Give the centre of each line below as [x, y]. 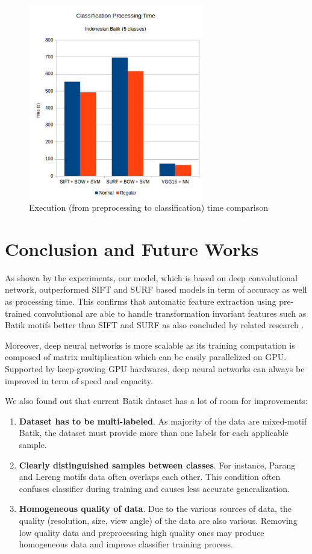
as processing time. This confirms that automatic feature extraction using [141, 301]
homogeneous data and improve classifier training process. [126, 544]
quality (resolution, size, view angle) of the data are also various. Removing [158, 520]
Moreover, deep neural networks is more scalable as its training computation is [150, 345]
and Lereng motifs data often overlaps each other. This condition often [150, 477]
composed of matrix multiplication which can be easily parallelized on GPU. [146, 357]
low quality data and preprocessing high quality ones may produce [142, 532]
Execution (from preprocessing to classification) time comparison [149, 207]
